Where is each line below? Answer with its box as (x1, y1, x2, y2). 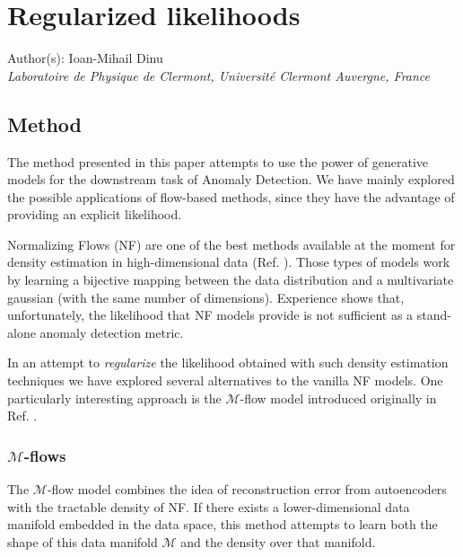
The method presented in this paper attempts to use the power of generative (7, 152, 429, 171)
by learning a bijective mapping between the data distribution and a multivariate (7, 270, 454, 289)
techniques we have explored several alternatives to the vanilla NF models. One (7, 371, 443, 390)
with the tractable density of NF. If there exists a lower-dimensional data (7, 497, 410, 516)
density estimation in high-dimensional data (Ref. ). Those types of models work (7, 252, 450, 271)
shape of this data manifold (7, 532, 158, 551)
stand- (416, 305, 451, 324)
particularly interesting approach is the (7, 388, 222, 407)
